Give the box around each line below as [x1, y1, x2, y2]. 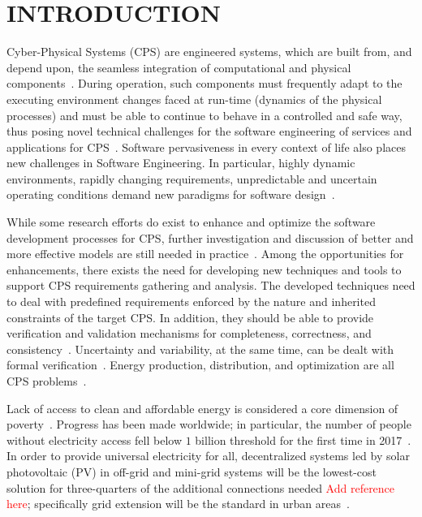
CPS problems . [6, 373, 87, 389]
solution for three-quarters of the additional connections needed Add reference [6, 479, 395, 496]
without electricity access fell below [6, 431, 182, 448]
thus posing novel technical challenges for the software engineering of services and [6, 123, 412, 140]
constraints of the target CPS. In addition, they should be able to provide [6, 308, 374, 325]
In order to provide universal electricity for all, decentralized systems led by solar [6, 447, 410, 464]
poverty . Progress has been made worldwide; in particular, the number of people [6, 416, 411, 433]
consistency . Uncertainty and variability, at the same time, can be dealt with [6, 340, 394, 357]
